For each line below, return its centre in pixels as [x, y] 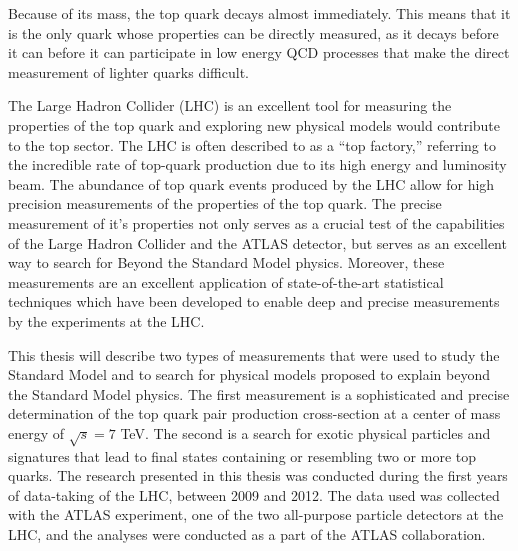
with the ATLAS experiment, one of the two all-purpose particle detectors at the [256, 514]
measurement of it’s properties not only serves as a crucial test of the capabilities [256, 222]
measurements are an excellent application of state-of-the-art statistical [226, 281]
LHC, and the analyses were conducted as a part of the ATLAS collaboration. [247, 534]
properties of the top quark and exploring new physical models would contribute [254, 124]
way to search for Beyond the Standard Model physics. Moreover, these [226, 262]
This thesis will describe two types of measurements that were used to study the [254, 354]
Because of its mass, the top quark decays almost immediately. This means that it [259, 13]
